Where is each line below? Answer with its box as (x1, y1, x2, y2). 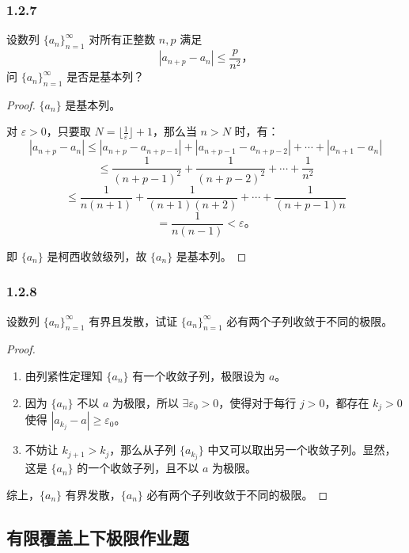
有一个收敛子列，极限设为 (132, 368, 266, 384)
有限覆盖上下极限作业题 (6, 524, 189, 549)
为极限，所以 (112, 394, 179, 410)
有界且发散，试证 (89, 312, 178, 329)
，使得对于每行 (218, 394, 297, 410)
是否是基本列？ (66, 68, 145, 85)
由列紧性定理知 (25, 368, 103, 384)
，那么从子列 (109, 441, 176, 458)
